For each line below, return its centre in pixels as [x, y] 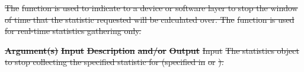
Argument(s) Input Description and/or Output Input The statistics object [152, 50]
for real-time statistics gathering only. [73, 31]
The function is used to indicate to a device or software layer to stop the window [151, 8]
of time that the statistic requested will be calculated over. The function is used [150, 19]
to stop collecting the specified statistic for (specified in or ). [114, 62]
